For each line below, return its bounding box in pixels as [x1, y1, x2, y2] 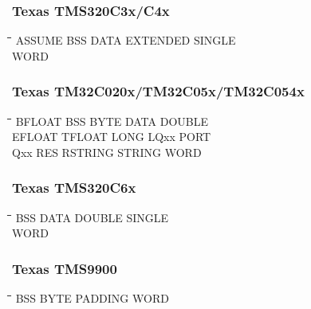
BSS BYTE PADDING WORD [15, 290, 169, 307]
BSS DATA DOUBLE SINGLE [15, 209, 169, 225]
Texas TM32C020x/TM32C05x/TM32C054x [12, 81, 305, 101]
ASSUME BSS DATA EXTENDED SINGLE [15, 32, 236, 49]
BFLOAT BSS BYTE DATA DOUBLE [15, 112, 208, 129]
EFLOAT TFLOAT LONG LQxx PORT [12, 128, 211, 145]
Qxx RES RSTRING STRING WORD [12, 143, 202, 160]
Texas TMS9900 [12, 258, 117, 278]
